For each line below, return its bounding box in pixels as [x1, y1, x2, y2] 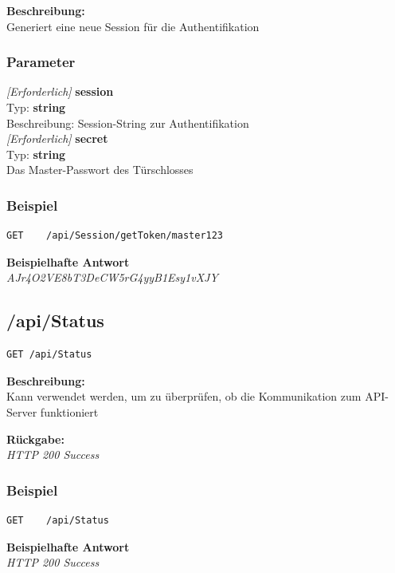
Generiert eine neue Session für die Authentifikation [6, 18, 260, 34]
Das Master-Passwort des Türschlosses [6, 161, 194, 178]
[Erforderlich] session [6, 83, 114, 100]
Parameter [6, 52, 76, 72]
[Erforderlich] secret [6, 130, 108, 147]
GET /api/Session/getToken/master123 [6, 230, 224, 242]
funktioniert [40, 403, 99, 420]
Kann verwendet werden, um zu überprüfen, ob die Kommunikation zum [6, 388, 362, 405]
